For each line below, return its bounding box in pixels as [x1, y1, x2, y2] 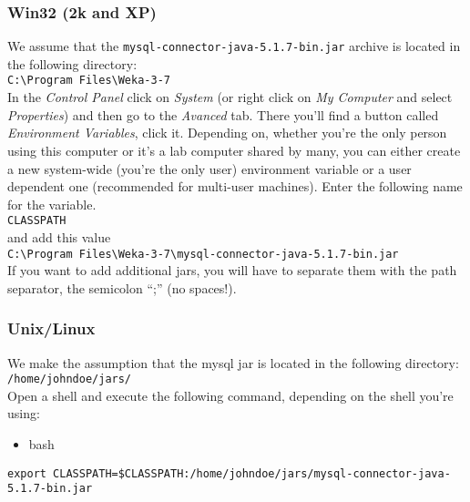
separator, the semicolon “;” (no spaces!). [7, 278, 237, 297]
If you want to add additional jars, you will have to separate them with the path [7, 261, 457, 280]
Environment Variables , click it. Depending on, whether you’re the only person [7, 123, 447, 142]
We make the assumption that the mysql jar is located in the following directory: [7, 353, 459, 372]
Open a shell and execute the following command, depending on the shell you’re [7, 385, 454, 405]
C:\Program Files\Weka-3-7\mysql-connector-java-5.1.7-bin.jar [7, 247, 399, 261]
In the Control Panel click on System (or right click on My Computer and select [7, 87, 453, 107]
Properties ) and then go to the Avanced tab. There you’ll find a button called [7, 105, 439, 124]
